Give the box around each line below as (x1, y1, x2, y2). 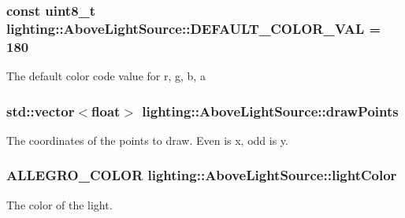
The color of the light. (6, 196, 113, 212)
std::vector (6, 101, 75, 120)
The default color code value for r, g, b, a (6, 68, 206, 84)
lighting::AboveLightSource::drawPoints (142, 101, 399, 120)
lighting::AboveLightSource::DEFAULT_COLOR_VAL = (6, 18, 381, 38)
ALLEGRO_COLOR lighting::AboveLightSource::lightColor (6, 165, 397, 185)
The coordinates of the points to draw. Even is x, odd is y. (6, 131, 288, 148)
